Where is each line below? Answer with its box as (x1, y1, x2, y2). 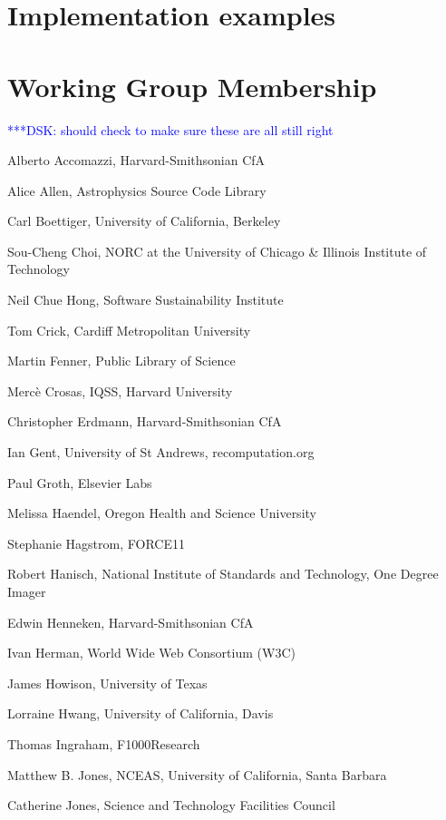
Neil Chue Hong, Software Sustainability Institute (7, 290, 284, 309)
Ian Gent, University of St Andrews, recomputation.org (7, 443, 315, 462)
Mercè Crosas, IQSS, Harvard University (7, 381, 233, 400)
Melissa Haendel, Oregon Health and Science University (7, 503, 316, 522)
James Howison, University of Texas (7, 673, 208, 692)
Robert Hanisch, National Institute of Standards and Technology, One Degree (7, 564, 439, 583)
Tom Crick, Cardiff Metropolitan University (7, 320, 251, 339)
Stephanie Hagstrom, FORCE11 (7, 533, 185, 552)
